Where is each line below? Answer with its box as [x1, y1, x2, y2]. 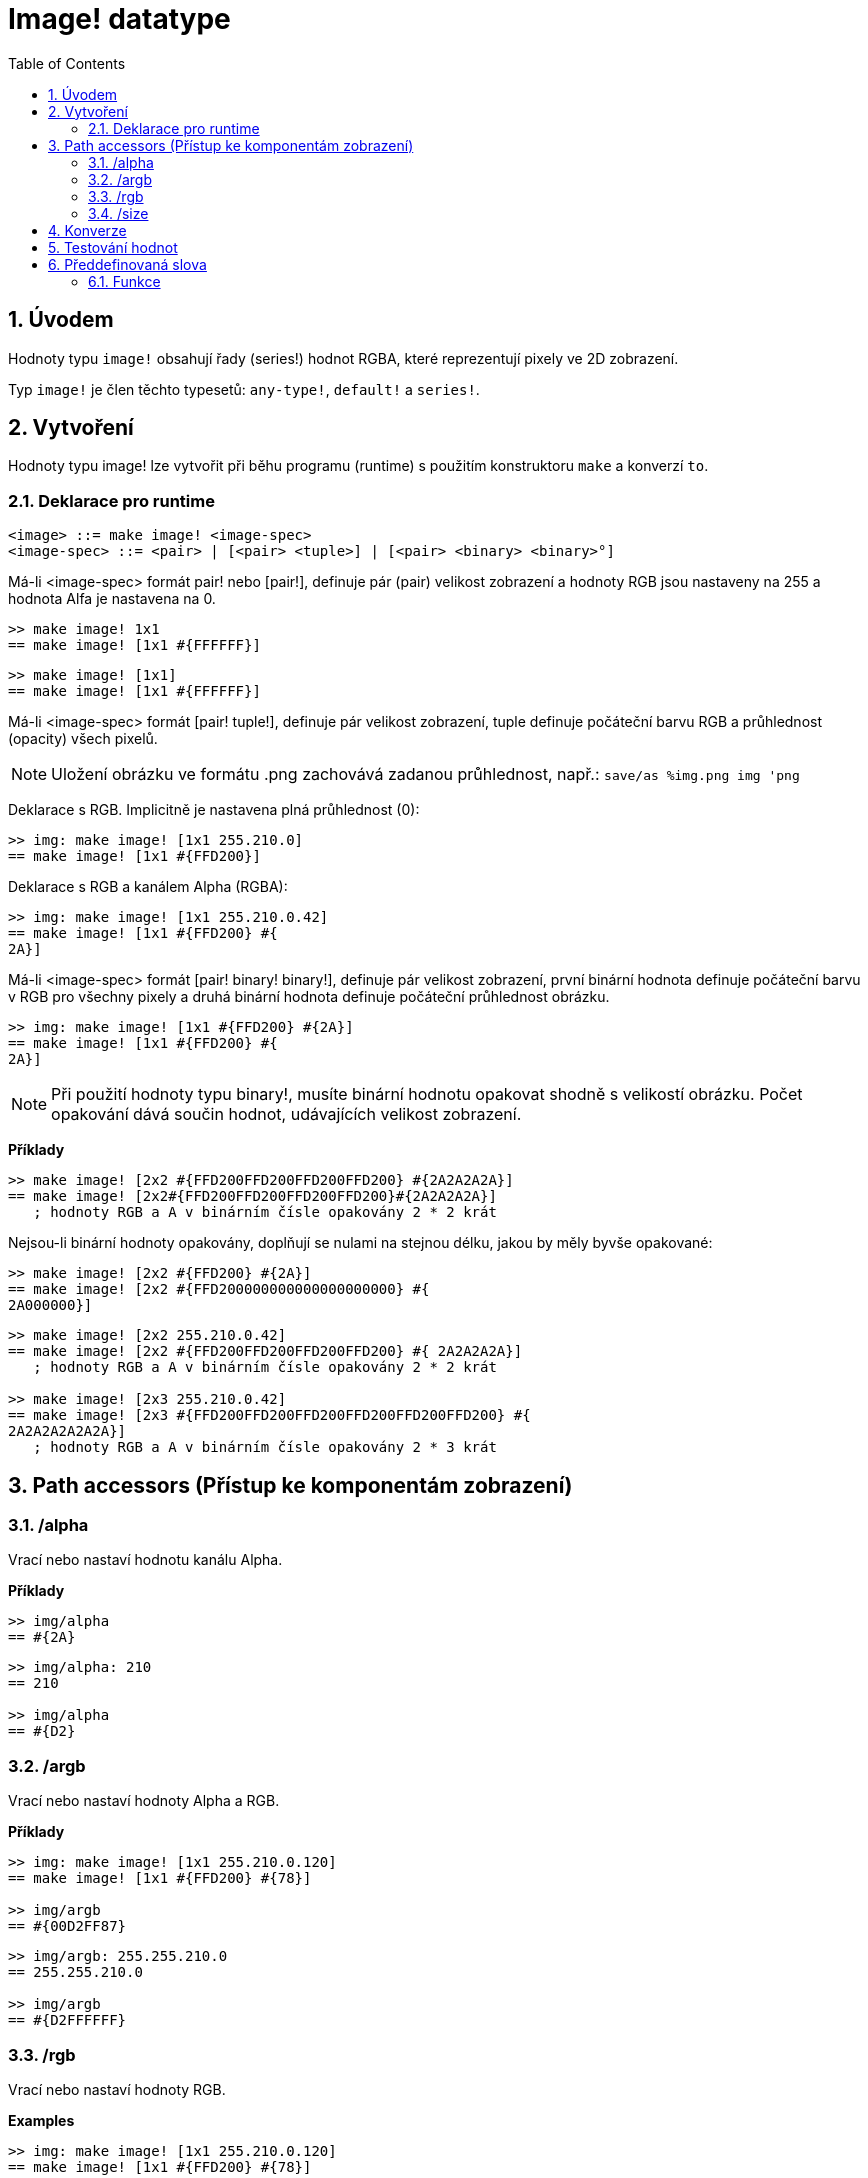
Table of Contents [8, 54, 126, 72]
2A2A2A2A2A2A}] [8, 1423, 127, 1440]
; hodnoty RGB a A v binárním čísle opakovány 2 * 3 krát [33, 1439, 497, 1456]
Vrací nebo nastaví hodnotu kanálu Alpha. [8, 1551, 283, 1569]
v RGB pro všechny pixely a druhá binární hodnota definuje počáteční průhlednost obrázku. [8, 988, 610, 1006]
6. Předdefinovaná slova [48, 255, 207, 273]
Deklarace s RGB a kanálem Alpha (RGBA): [8, 878, 288, 896]
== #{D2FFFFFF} [8, 2012, 127, 2029]
